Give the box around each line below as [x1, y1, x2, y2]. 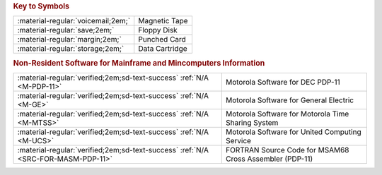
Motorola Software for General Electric [225, 95, 354, 105]
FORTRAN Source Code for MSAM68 [225, 145, 349, 155]
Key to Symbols [13, 1, 70, 11]
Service [225, 135, 251, 145]
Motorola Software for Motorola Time [225, 109, 349, 119]
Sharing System [225, 117, 279, 127]
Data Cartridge [138, 44, 187, 54]
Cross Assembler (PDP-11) [225, 154, 313, 164]
